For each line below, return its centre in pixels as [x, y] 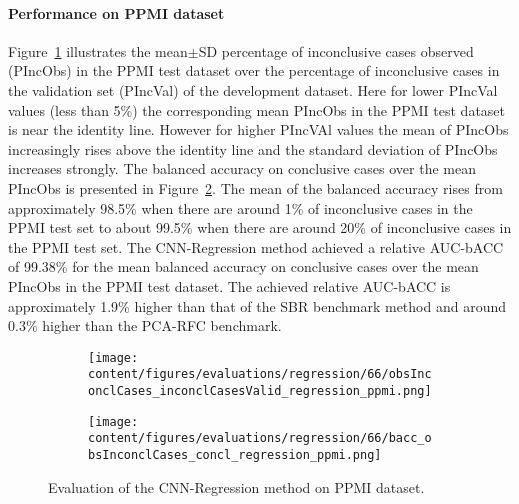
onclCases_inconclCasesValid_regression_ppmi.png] [260, 391]
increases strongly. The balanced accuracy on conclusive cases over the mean [242, 168]
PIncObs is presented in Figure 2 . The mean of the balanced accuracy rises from [255, 187]
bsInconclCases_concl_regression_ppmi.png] [235, 454]
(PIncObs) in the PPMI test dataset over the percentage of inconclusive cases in [254, 70]
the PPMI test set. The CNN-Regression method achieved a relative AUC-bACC [256, 246]
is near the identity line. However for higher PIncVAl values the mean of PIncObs [258, 129]
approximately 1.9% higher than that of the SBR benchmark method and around [257, 305]
